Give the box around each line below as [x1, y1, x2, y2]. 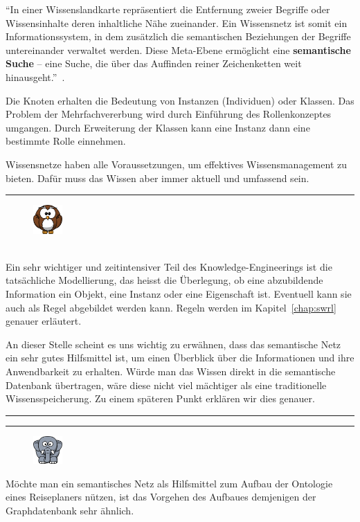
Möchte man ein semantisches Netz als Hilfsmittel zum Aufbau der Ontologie [6, 476, 333, 490]
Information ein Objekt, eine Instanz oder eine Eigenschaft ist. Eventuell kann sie [6, 287, 352, 301]
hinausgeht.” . [6, 69, 65, 84]
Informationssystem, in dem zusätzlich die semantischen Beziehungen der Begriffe [6, 29, 351, 44]
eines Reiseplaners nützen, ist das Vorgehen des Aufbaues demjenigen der [6, 489, 316, 504]
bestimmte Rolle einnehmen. [6, 134, 126, 148]
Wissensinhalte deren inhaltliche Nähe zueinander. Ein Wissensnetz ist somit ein [6, 15, 348, 30]
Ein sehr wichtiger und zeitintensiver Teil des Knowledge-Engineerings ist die [6, 259, 332, 273]
